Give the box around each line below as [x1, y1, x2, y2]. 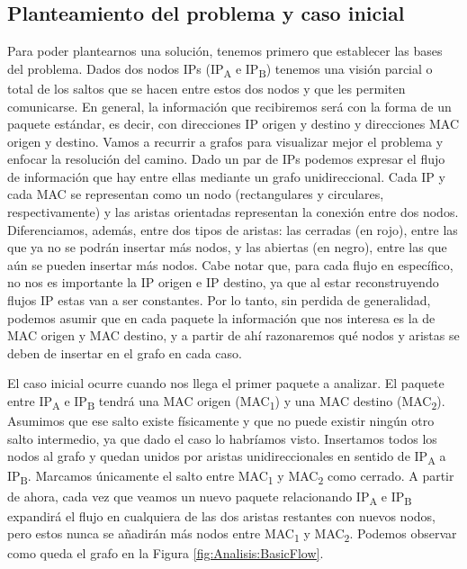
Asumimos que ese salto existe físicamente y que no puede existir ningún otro [7, 411, 435, 430]
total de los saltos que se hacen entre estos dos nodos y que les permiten [7, 78, 406, 97]
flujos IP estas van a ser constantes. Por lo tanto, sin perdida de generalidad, [7, 291, 431, 310]
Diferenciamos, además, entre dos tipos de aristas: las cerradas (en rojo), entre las [7, 220, 458, 239]
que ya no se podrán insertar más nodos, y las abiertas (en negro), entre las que [7, 238, 447, 257]
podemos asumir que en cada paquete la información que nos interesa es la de [7, 308, 436, 327]
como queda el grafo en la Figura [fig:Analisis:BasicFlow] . [7, 544, 324, 563]
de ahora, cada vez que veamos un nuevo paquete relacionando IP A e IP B [7, 486, 412, 508]
